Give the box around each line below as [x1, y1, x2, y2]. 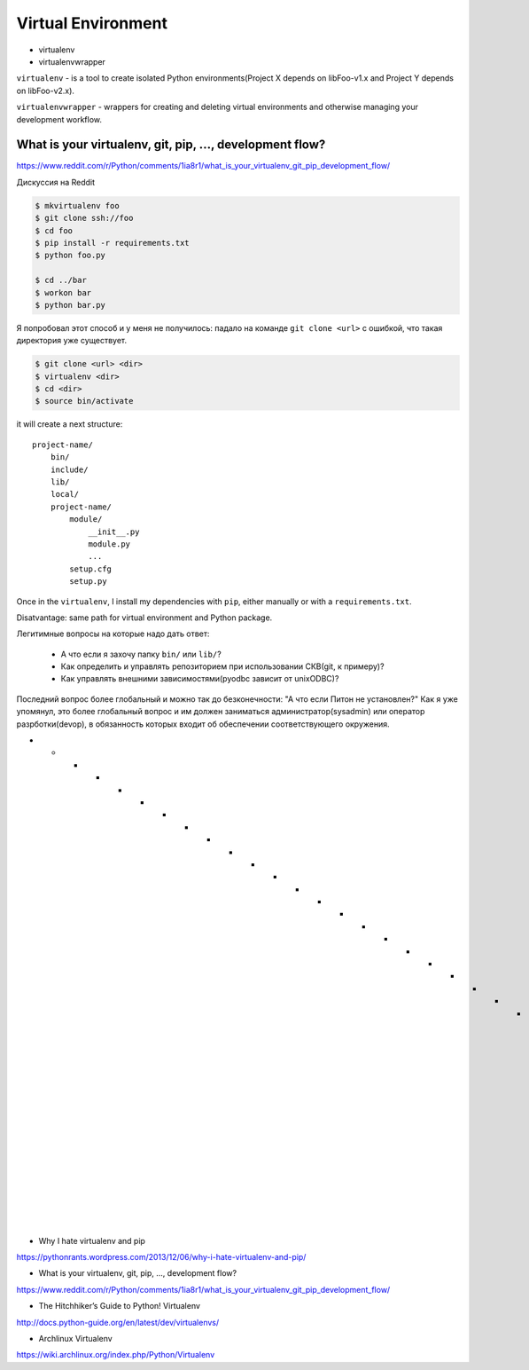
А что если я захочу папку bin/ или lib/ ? [60, 649, 222, 659]
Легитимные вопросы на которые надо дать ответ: [16, 628, 210, 639]
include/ [50, 464, 89, 475]
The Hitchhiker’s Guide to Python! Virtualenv [38, 1301, 201, 1311]
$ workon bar [35, 287, 92, 297]
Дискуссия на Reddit [16, 177, 96, 187]
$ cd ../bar [35, 275, 88, 286]
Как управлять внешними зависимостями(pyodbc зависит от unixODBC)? [60, 673, 339, 684]
